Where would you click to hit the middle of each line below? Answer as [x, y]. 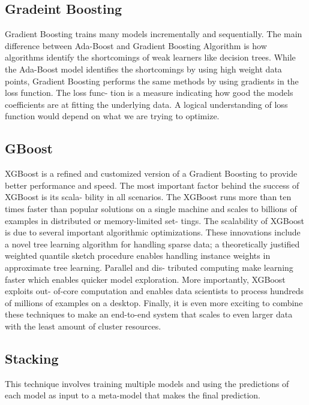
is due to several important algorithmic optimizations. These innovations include [153, 232]
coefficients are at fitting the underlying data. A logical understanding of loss [146, 104]
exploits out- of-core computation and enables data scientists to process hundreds [154, 291]
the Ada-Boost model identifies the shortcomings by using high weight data [143, 69]
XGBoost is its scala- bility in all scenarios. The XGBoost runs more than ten [148, 197]
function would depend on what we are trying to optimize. [112, 116]
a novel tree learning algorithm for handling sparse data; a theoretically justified [152, 244]
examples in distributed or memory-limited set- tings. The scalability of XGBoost [155, 220]
